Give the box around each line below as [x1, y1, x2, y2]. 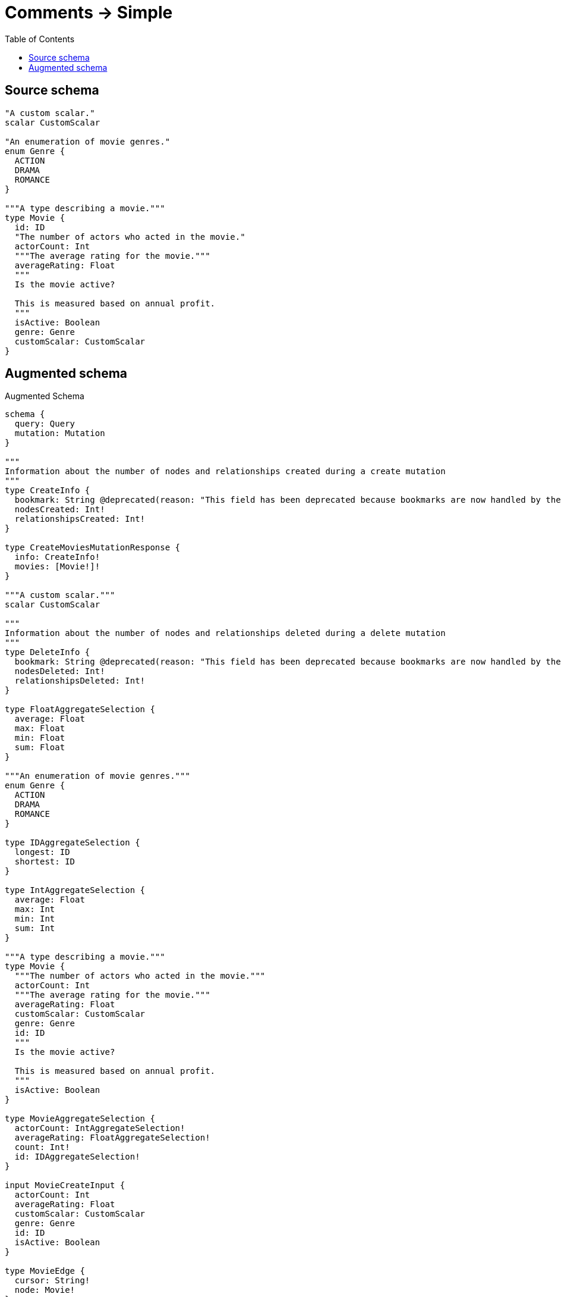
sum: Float [14, 743, 65, 753]
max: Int [14, 904, 55, 914]
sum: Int [14, 923, 55, 933]
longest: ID [14, 847, 70, 857]
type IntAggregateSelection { [5, 885, 146, 895]
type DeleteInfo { [5, 647, 90, 657]
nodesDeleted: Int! [14, 666, 105, 676]
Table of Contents [5, 33, 75, 44]
